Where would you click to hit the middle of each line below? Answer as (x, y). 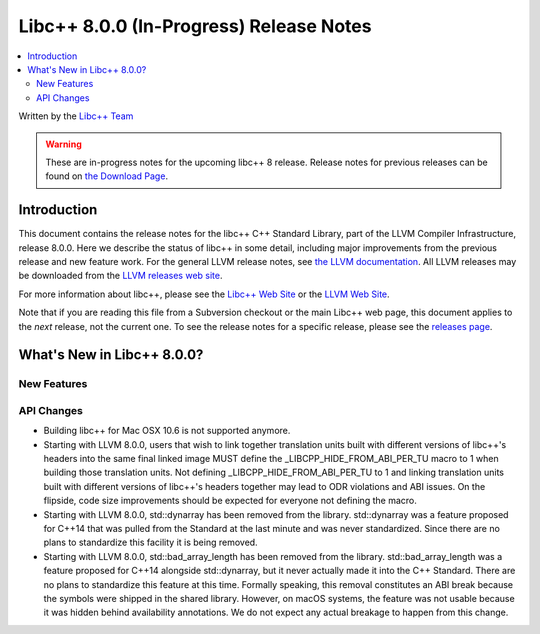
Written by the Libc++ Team (76, 116)
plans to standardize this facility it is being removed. (151, 542)
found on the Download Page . (107, 176)
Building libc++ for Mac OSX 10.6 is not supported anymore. (167, 431)
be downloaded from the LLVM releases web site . (120, 276)
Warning (63, 144)
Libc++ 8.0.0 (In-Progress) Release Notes (195, 26)
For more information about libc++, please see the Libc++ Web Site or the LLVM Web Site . (204, 294)
